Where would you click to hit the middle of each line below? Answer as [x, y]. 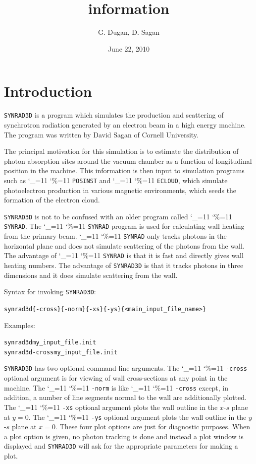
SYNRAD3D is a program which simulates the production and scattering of [114, 115]
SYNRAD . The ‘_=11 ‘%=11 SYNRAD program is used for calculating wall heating [124, 226]
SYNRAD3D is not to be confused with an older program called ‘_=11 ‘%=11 [118, 216]
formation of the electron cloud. [52, 200]
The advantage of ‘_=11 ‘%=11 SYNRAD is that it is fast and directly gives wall [124, 255]
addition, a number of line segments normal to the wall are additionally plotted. [125, 397]
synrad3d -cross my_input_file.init [61, 352]
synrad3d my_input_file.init [50, 343]
